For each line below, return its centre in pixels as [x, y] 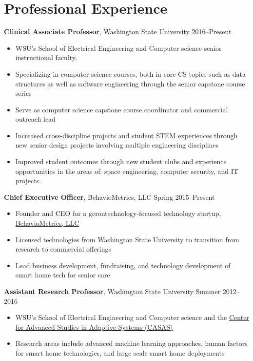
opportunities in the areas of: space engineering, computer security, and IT [127, 171]
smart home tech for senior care [63, 275]
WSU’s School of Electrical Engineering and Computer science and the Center [132, 317]
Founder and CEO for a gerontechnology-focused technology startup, [118, 213]
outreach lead [35, 119]
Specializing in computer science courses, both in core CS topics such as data [131, 74]
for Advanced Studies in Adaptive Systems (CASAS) [94, 327]
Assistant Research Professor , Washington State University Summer [112, 291]
